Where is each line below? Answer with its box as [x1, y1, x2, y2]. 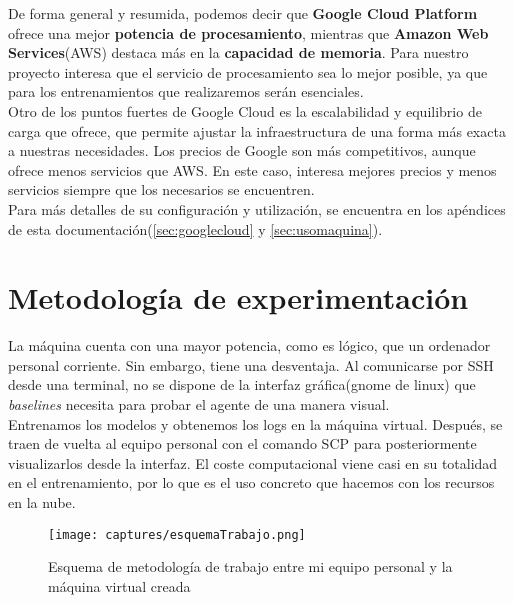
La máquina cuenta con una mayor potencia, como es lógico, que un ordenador [8, 335, 491, 356]
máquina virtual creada [48, 575, 191, 596]
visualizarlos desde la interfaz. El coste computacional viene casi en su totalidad [8, 452, 498, 473]
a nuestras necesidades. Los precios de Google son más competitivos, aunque [8, 140, 476, 161]
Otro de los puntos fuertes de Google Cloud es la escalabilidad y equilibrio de [8, 100, 482, 121]
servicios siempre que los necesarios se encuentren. [8, 179, 315, 200]
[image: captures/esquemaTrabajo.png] [48, 527, 306, 542]
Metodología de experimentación [8, 277, 469, 318]
